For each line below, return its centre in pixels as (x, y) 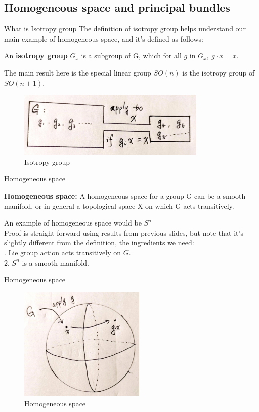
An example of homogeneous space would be (73, 223)
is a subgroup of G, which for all (131, 55)
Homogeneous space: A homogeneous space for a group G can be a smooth (125, 195)
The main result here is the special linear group (78, 72)
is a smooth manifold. (55, 262)
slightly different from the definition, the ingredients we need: (99, 242)
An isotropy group (36, 55)
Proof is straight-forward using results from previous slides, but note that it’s (124, 232)
